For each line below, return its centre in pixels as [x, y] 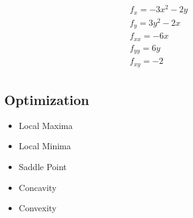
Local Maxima [46, 125]
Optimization [47, 99]
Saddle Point [43, 166]
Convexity [38, 208]
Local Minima [45, 146]
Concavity [38, 187]
